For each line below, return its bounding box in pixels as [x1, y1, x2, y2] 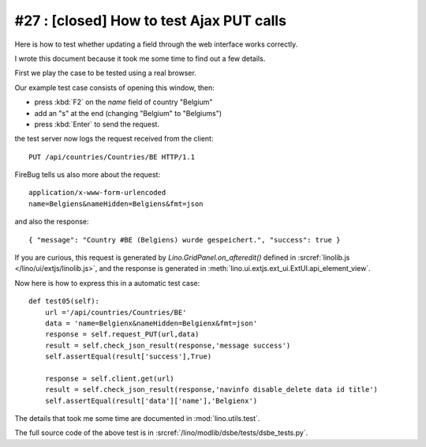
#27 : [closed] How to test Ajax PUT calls [14, 12, 287, 29]
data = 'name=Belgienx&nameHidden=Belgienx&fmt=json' [44, 318, 258, 328]
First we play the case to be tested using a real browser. [14, 68, 196, 78]
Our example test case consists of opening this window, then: [14, 83, 215, 92]
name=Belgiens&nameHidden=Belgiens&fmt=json [28, 199, 204, 208]
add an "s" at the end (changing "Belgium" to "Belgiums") [34, 108, 222, 118]
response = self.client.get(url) [44, 374, 175, 383]
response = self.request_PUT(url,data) [44, 330, 200, 339]
